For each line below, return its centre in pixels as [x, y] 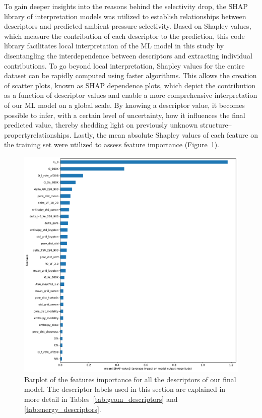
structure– [216, 125]
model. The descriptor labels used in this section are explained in [125, 389]
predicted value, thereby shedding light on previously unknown [101, 125]
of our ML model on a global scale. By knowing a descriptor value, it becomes [124, 105]
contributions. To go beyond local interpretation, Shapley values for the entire [124, 65]
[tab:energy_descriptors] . [63, 409]
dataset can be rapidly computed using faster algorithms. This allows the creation [130, 75]
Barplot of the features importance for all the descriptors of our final [130, 379]
